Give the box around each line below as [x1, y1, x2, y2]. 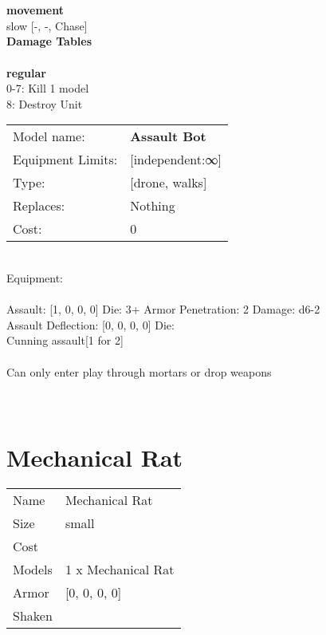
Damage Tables [6, 33, 92, 49]
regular [6, 64, 46, 81]
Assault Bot [130, 127, 206, 146]
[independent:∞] [130, 150, 222, 169]
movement [6, 2, 64, 18]
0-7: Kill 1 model [6, 80, 89, 97]
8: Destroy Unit [6, 95, 83, 112]
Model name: [13, 127, 85, 146]
